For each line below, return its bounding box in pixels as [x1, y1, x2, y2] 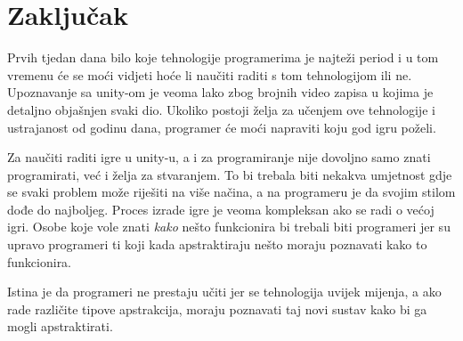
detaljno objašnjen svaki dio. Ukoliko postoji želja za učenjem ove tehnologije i [7, 100, 435, 118]
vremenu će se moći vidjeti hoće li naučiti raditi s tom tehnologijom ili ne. [7, 65, 412, 84]
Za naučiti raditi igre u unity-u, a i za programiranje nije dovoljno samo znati [7, 148, 431, 166]
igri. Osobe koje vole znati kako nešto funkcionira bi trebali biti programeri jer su [7, 217, 451, 236]
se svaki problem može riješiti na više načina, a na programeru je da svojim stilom [7, 183, 456, 201]
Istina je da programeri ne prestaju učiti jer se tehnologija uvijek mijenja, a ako [7, 282, 442, 301]
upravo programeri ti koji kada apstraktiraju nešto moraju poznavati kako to [7, 235, 427, 254]
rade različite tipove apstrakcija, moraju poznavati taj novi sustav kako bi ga [7, 299, 427, 318]
